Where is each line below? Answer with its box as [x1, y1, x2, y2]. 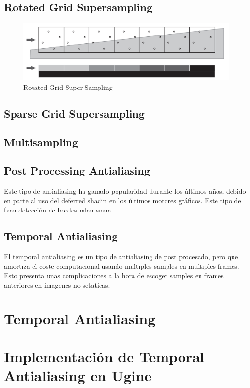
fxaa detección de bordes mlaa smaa [4, 205, 111, 215]
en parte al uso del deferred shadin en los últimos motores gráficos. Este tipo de [4, 195, 241, 205]
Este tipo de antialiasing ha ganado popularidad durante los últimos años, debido [4, 186, 246, 196]
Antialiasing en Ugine [4, 366, 152, 386]
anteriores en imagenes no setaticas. [4, 280, 110, 290]
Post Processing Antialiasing [4, 163, 150, 178]
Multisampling [4, 134, 78, 149]
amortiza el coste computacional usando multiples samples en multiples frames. [4, 261, 239, 271]
